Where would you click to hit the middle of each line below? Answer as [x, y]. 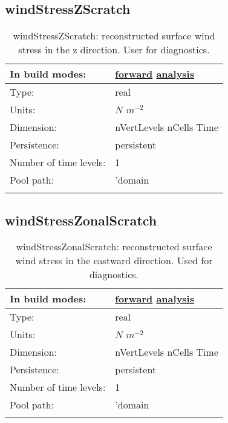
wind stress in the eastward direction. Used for [114, 261]
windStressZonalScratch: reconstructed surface [114, 247]
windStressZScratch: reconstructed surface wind [114, 36]
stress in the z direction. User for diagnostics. [114, 50]
